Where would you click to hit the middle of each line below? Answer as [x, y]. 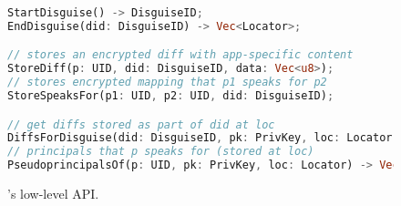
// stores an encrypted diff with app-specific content [180, 55]
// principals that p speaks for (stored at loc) [161, 152]
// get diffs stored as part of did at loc [141, 124]
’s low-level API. [53, 194]
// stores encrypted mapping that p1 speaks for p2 [167, 82]
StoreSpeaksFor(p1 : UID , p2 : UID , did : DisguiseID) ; [171, 96]
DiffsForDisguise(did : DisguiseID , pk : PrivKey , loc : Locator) [203, 138]
